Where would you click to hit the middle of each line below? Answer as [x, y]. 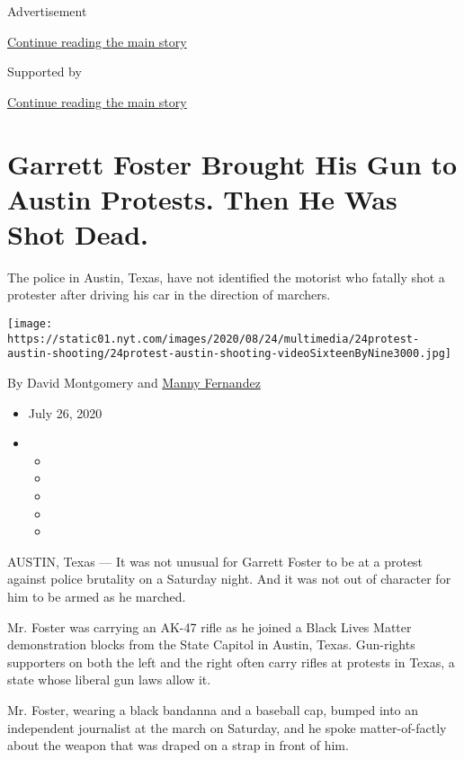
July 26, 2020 [65, 412]
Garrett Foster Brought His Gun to [232, 163]
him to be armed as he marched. [97, 596]
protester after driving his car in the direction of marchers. [169, 295]
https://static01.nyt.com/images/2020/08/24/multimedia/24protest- [214, 339]
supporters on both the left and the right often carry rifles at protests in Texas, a [231, 662]
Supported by [45, 72]
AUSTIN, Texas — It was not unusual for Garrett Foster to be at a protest [215, 561]
